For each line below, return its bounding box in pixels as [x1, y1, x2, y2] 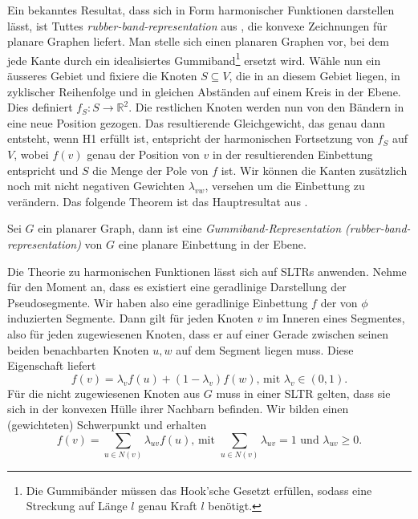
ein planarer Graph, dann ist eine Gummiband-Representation [38, 220, 342, 237]
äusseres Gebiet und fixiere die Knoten [7, 67, 197, 84]
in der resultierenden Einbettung [213, 146, 373, 162]
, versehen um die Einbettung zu [205, 177, 365, 194]
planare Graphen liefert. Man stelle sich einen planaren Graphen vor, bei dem [7, 33, 389, 50]
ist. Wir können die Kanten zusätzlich [221, 161, 408, 178]
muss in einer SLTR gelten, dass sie [216, 384, 391, 401]
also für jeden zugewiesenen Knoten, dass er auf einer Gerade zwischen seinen [7, 325, 389, 342]
